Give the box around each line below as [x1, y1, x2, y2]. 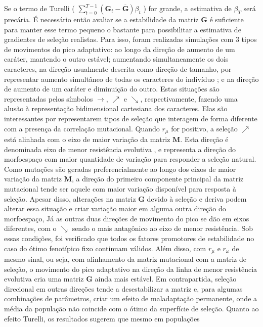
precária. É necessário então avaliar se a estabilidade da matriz [4, 14, 199, 24]
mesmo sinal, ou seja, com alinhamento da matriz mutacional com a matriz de [4, 253, 246, 264]
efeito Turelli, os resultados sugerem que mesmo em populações [4, 313, 200, 323]
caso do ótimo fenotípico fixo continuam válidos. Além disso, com [4, 243, 206, 253]
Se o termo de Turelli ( [4, 3, 75, 13]
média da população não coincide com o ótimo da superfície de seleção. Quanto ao [4, 303, 259, 313]
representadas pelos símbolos [4, 93, 93, 104]
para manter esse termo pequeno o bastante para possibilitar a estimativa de [4, 24, 241, 34]
